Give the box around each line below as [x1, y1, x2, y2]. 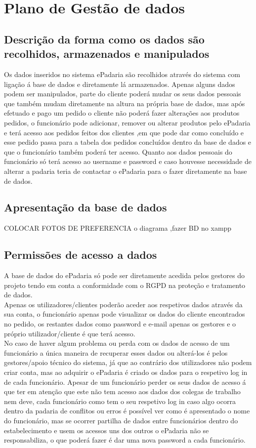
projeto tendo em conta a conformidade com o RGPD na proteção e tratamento [4, 280, 246, 290]
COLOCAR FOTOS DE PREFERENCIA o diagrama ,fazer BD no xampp [4, 223, 232, 233]
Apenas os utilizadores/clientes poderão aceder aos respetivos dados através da [4, 299, 243, 309]
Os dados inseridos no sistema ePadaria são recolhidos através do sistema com [4, 69, 240, 79]
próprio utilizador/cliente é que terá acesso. [4, 328, 135, 338]
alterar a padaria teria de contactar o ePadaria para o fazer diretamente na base [4, 165, 247, 176]
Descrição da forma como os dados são [4, 31, 205, 46]
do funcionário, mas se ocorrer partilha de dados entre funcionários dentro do [4, 415, 238, 425]
